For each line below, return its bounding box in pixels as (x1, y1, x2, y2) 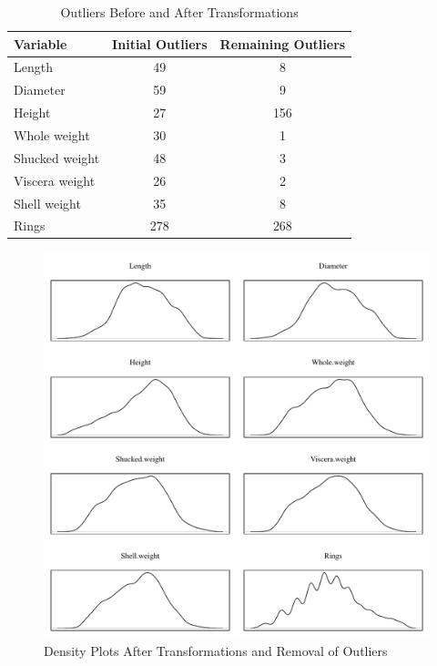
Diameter (14, 80, 66, 99)
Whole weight (14, 125, 90, 144)
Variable (14, 34, 67, 53)
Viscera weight (14, 170, 96, 190)
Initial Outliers (112, 34, 208, 53)
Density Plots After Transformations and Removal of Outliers (44, 641, 388, 661)
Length (14, 57, 53, 77)
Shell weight (14, 193, 81, 212)
